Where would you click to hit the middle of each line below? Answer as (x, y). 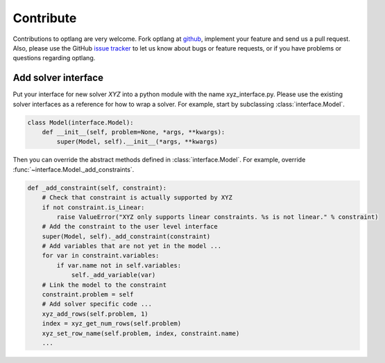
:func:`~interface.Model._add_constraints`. (74, 169)
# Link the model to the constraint (104, 285)
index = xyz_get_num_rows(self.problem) (112, 324)
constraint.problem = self (88, 295)
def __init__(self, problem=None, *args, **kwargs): (134, 132)
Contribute (45, 18)
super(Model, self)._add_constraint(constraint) (126, 236)
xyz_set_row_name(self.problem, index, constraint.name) (141, 333)
